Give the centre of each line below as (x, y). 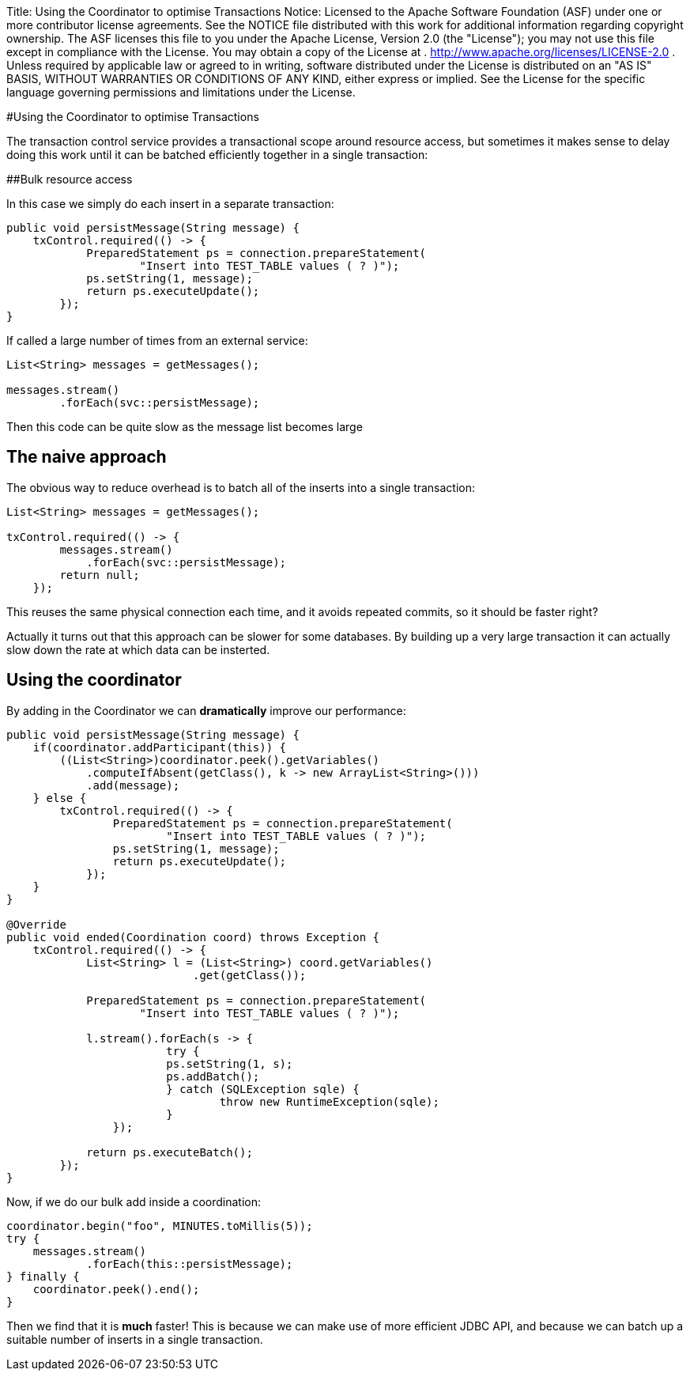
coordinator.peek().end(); (116, 1289)
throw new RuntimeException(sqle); (329, 1101)
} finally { (43, 1276)
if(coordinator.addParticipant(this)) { (160, 747)
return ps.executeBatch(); (170, 1152)
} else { (60, 798)
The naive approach (87, 457)
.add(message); (133, 785)
